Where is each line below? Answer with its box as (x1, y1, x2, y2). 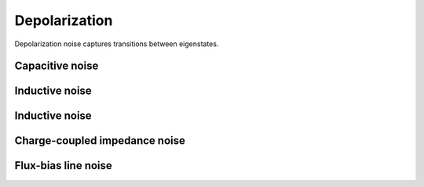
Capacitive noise (14, 59, 99, 73)
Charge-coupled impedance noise (14, 134, 186, 148)
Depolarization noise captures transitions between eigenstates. (14, 39, 219, 49)
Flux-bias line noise (14, 159, 113, 172)
